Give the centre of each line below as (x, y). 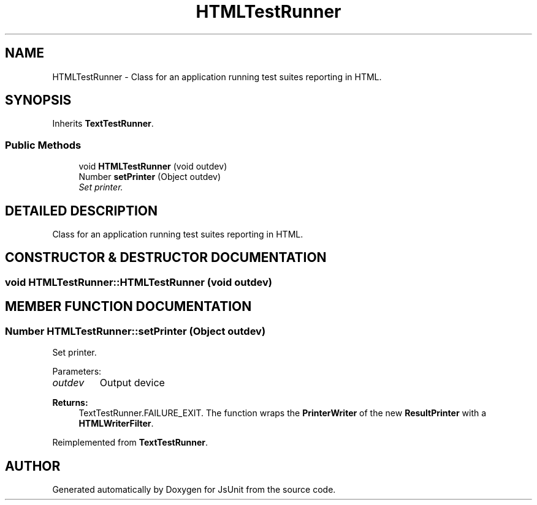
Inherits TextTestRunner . (103, 124)
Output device (132, 383)
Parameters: (77, 372)
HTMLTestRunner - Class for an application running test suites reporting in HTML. (217, 77)
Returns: (70, 403)
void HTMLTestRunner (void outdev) (153, 166)
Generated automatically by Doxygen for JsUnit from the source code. (194, 489)
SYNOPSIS (38, 100)
